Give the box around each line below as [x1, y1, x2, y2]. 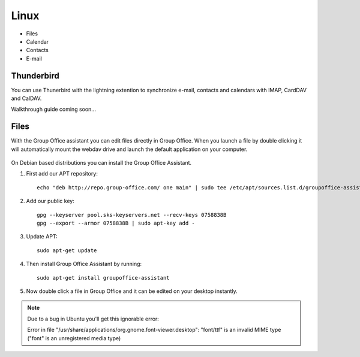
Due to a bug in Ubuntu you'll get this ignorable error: [27, 315, 159, 322]
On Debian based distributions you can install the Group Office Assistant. [11, 159, 192, 167]
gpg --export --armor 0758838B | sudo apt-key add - [37, 220, 195, 227]
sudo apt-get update [37, 247, 97, 254]
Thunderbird [11, 71, 60, 81]
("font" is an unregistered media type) [27, 334, 121, 341]
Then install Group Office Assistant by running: [26, 261, 142, 268]
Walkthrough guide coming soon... [11, 105, 96, 113]
